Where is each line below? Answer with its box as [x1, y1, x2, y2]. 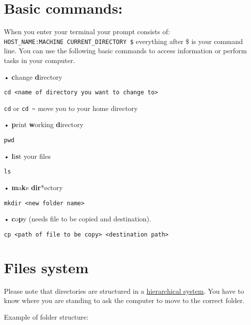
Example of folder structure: [4, 311, 89, 322]
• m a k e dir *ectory [4, 182, 63, 192]
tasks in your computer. [4, 55, 75, 65]
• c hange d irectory [4, 71, 63, 82]
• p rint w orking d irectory [4, 119, 84, 130]
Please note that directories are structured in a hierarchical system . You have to [4, 285, 244, 296]
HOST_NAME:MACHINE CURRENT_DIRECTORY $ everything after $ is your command [4, 36, 243, 46]
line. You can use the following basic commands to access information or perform [4, 45, 247, 56]
